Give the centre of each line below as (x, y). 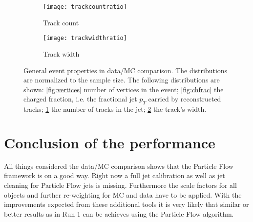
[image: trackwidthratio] (85, 38)
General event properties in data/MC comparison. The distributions (126, 70)
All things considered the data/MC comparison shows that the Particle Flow (119, 166)
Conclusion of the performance (110, 142)
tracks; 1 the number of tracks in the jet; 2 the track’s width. (115, 109)
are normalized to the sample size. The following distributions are (122, 80)
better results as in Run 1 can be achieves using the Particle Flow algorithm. (119, 213)
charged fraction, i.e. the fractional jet (80, 99)
